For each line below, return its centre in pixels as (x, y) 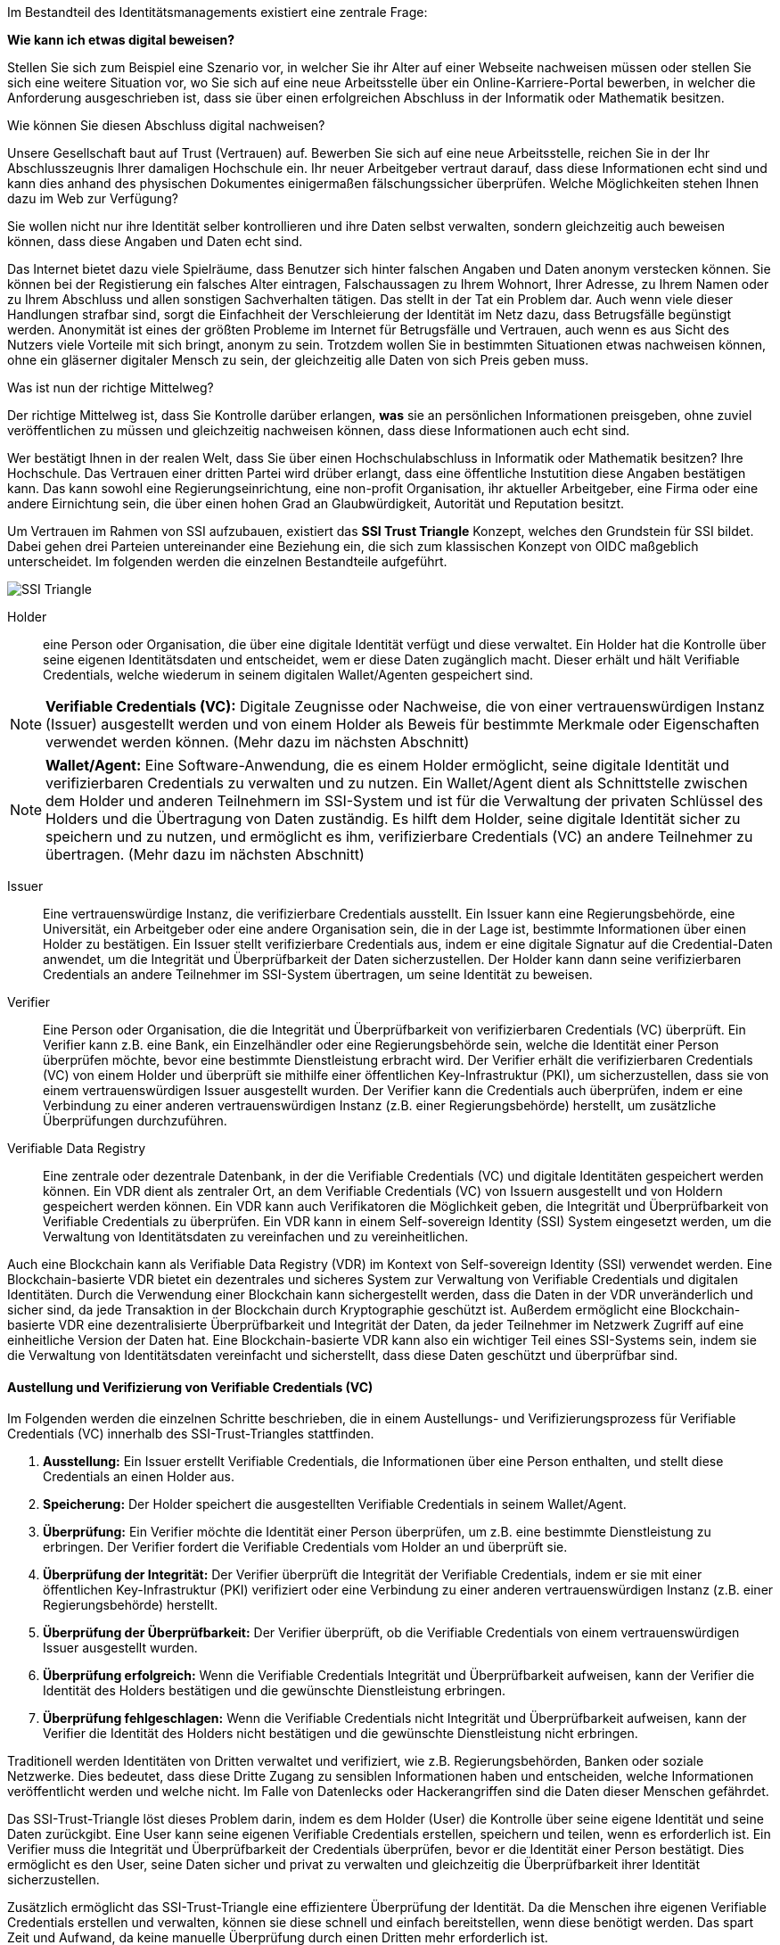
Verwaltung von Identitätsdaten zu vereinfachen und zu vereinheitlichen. (256, 1236)
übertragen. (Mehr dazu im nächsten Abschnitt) (205, 854)
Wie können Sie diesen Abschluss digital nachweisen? (166, 125)
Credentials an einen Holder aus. (139, 1477)
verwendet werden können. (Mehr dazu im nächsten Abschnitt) (258, 742)
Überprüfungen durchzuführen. (135, 1121)
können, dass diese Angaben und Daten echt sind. (155, 241)
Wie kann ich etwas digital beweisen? (121, 40)
